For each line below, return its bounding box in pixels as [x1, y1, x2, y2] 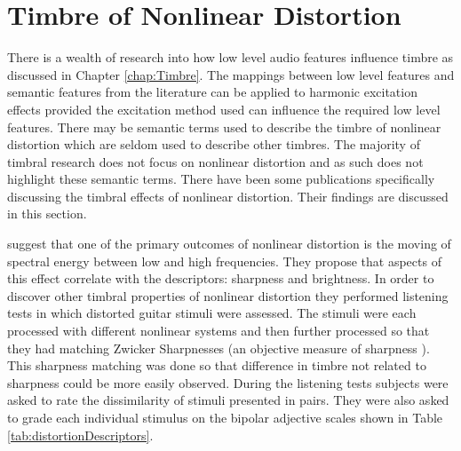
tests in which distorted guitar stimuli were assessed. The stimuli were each [7, 304, 417, 322]
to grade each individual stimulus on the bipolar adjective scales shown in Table [7, 408, 443, 426]
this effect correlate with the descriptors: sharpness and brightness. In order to [7, 269, 434, 288]
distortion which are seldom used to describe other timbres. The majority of [7, 135, 420, 154]
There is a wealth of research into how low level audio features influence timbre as [7, 48, 454, 67]
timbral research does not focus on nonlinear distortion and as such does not [7, 152, 424, 170]
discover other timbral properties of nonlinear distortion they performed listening [7, 286, 449, 305]
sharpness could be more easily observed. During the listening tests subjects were [7, 373, 449, 392]
